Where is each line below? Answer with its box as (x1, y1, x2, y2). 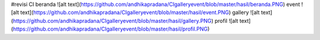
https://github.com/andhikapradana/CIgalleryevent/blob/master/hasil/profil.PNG (12, 25, 208, 32)
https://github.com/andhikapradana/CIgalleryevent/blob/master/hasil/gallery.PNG (12, 17, 212, 24)
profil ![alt (214, 17, 238, 24)
